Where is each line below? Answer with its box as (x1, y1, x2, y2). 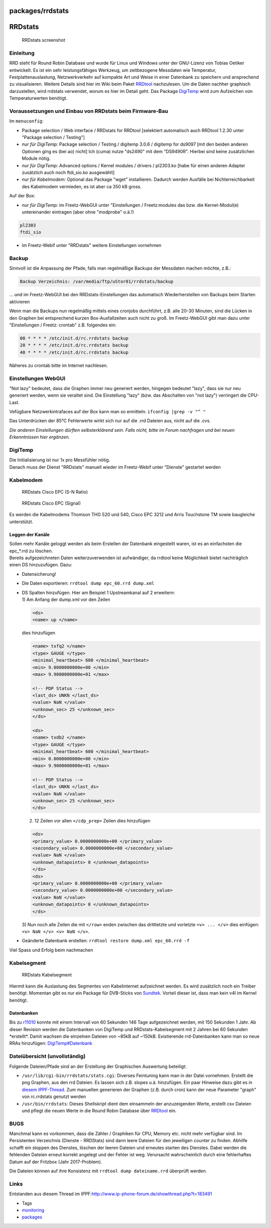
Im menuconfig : (9, 118, 44, 124)
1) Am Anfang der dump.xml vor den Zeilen (22, 596, 110, 602)
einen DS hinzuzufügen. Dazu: (9, 562, 72, 568)
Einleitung (9, 49, 35, 56)
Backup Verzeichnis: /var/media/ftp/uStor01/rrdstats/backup (20, 279, 174, 285)
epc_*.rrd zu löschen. (9, 548, 53, 554)
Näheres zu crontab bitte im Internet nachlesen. (9, 362, 108, 369)
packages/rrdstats (9, 7, 69, 15)
